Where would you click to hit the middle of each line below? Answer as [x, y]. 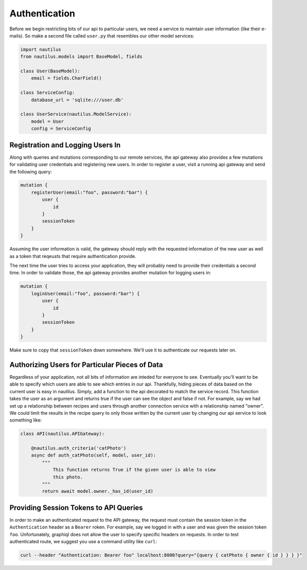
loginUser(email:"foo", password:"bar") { [85, 293]
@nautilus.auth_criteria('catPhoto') [79, 448]
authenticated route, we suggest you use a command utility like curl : [83, 542]
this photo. [68, 477]
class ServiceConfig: [48, 93]
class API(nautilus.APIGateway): [62, 434]
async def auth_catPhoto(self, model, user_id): [94, 455]
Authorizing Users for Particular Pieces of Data [86, 365]
